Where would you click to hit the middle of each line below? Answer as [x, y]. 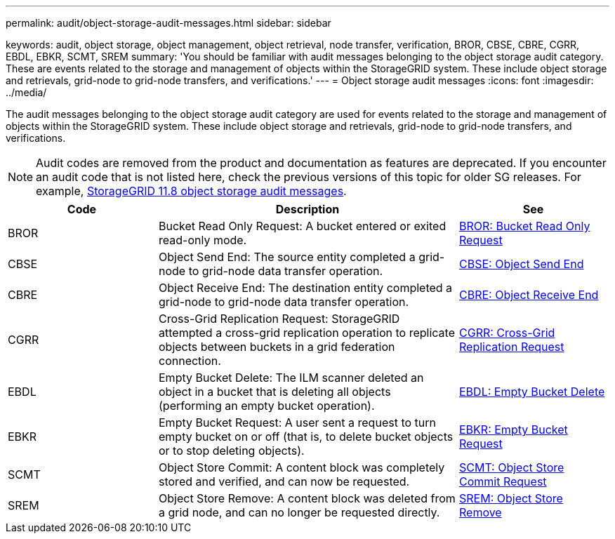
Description [307, 209]
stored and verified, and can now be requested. [284, 481]
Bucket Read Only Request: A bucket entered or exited [303, 226]
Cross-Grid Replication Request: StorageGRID [279, 319]
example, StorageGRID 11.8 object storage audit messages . [191, 191]
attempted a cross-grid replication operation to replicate [307, 333]
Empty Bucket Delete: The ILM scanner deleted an [291, 378]
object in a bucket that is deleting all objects [275, 392]
